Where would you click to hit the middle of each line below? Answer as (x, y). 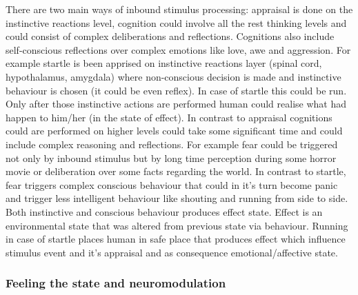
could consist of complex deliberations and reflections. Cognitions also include (170, 36)
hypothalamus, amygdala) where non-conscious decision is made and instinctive (173, 76)
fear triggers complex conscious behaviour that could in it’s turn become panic (172, 184)
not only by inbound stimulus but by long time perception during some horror (171, 157)
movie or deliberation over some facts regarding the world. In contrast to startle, (176, 171)
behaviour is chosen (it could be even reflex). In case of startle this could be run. (176, 90)
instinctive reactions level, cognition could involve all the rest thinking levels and (176, 22)
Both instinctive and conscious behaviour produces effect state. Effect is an (164, 211)
